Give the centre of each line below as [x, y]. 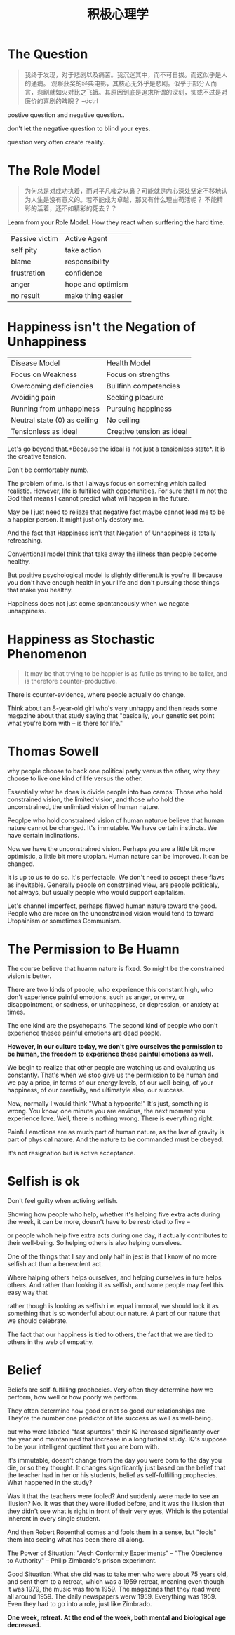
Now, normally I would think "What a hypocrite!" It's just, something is [108, 1103]
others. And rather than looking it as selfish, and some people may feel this [115, 1284]
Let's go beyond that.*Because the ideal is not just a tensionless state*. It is [116, 449]
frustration [28, 273]
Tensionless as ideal [44, 431]
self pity [24, 250]
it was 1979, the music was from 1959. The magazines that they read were [114, 1589]
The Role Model [54, 171]
